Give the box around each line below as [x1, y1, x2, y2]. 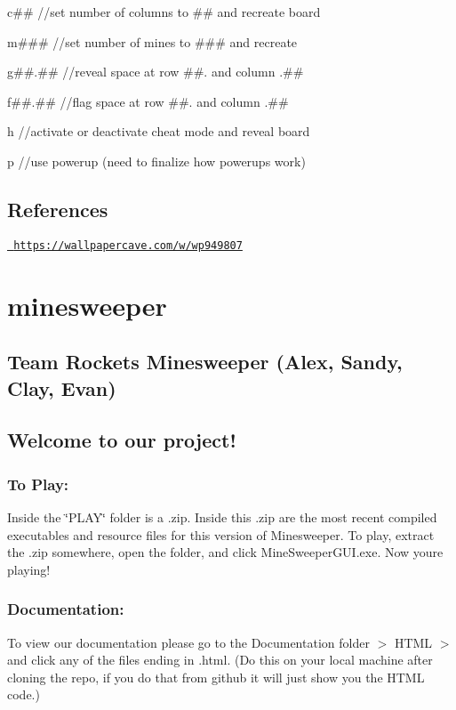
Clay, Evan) [7, 374, 116, 401]
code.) [7, 685, 40, 704]
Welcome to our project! [7, 426, 236, 454]
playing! [7, 560, 51, 578]
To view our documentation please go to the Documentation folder [7, 633, 370, 651]
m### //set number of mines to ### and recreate [7, 32, 298, 51]
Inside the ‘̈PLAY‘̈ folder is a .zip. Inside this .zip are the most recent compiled [7, 507, 437, 526]
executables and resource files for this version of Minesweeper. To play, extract [7, 525, 435, 544]
